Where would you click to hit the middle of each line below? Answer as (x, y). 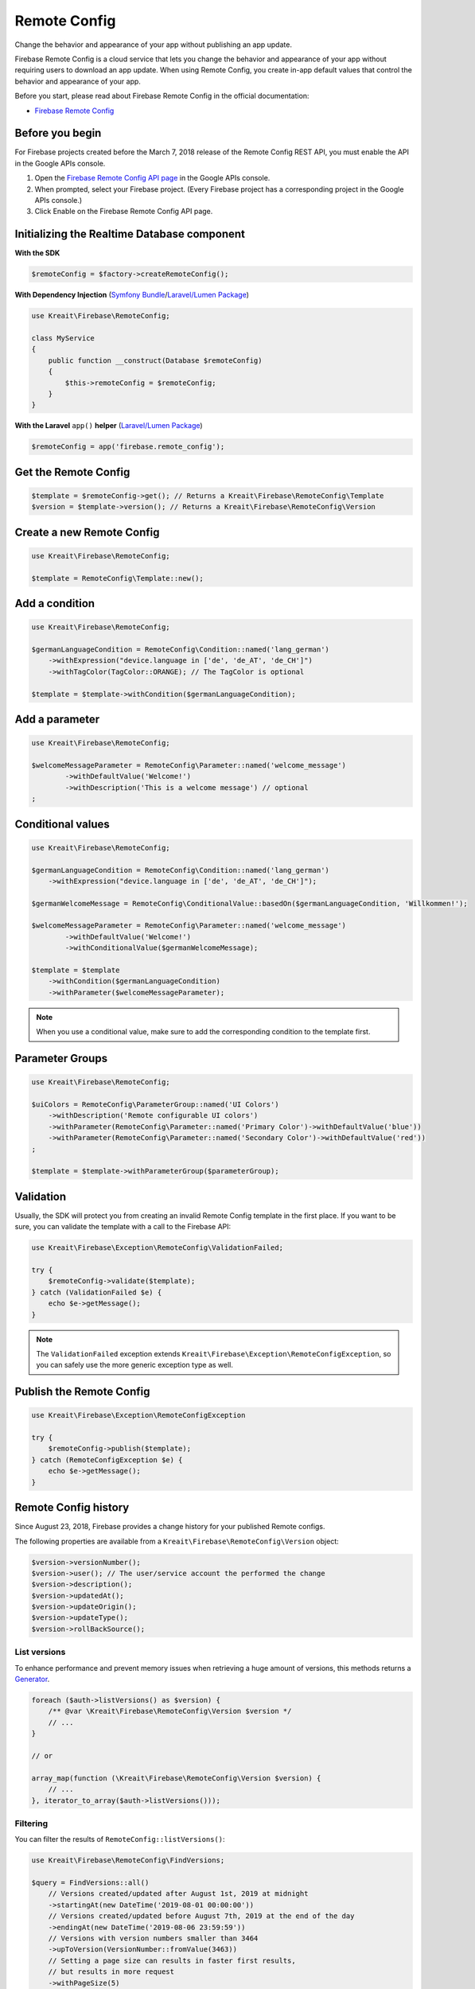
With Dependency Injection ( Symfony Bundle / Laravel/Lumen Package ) (132, 295)
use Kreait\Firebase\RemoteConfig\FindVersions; (128, 1861)
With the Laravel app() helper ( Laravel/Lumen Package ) (109, 426)
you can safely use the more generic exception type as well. (135, 1365)
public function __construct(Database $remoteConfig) (155, 360)
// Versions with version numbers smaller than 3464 (153, 1938)
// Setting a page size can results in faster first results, (172, 1960)
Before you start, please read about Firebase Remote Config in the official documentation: (162, 96)
